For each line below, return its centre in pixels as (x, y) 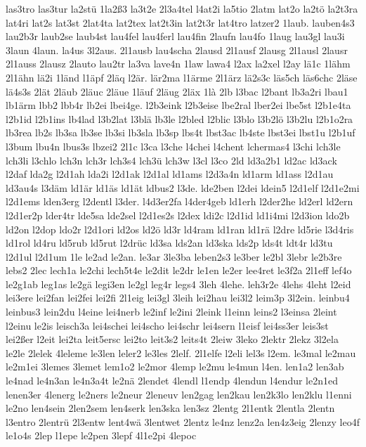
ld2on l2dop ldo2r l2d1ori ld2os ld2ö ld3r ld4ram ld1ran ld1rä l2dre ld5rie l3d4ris (180, 229)
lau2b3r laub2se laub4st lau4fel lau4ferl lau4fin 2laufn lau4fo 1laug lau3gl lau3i (175, 36)
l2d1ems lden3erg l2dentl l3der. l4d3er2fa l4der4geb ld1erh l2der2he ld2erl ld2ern (179, 201)
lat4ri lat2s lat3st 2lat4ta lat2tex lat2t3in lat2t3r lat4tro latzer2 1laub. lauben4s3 (180, 22)
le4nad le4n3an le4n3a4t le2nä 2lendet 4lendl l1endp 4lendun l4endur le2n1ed (172, 381)
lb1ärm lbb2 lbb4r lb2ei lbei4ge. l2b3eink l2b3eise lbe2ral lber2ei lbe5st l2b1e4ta (178, 105)
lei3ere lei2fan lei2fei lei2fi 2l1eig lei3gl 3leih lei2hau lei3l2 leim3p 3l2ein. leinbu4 (178, 298)
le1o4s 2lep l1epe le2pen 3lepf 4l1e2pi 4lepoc (101, 435)
